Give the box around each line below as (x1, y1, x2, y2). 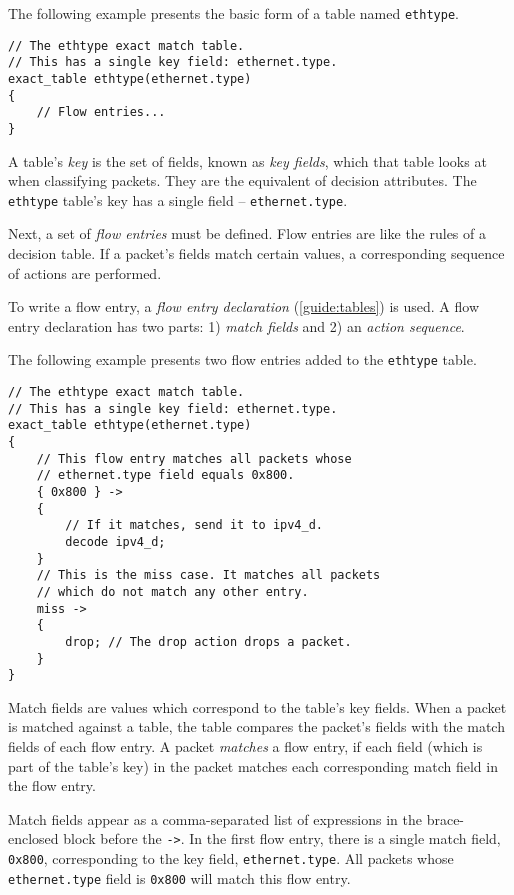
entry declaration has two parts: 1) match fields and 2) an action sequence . (8, 315, 465, 336)
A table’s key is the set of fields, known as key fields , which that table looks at (8, 150, 487, 171)
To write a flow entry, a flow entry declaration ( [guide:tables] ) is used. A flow (8, 296, 480, 317)
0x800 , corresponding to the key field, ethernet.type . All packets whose (8, 848, 454, 869)
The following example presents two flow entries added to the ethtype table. (8, 349, 477, 370)
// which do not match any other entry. (36, 584, 309, 599)
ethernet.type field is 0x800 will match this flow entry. (8, 867, 351, 888)
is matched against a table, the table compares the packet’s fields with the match (8, 716, 505, 737)
